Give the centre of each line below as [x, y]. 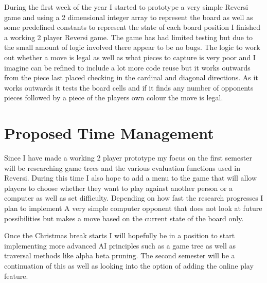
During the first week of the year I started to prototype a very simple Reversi [126, 7]
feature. [16, 276]
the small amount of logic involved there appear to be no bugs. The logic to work [132, 47]
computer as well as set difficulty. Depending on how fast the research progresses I [134, 198]
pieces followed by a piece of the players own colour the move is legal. [114, 98]
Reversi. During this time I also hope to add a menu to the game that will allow [131, 178]
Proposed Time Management [109, 133]
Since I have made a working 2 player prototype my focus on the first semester [128, 158]
